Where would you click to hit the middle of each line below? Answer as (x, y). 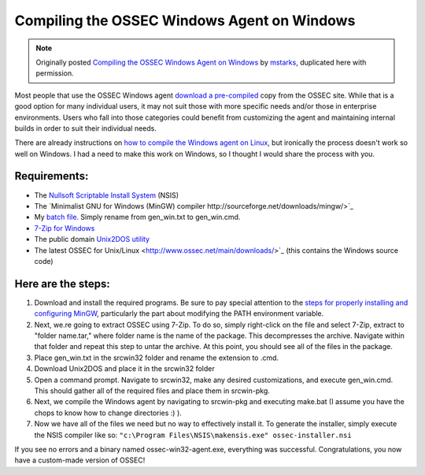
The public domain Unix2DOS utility (92, 239)
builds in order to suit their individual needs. (85, 128)
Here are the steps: (62, 284)
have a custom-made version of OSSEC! (80, 460)
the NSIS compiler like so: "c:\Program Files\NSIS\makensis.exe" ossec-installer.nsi (193, 435)
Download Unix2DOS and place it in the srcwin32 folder (125, 369)
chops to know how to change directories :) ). (108, 413)
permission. (55, 73)
